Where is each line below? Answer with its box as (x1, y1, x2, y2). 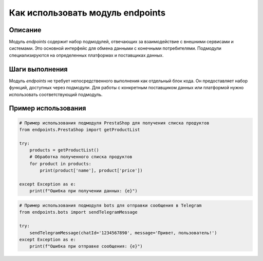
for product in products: (29, 161, 92, 167)
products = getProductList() (29, 148, 99, 153)
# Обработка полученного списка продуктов (29, 154, 132, 160)
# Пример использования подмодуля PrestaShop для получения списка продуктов (19, 120, 209, 126)
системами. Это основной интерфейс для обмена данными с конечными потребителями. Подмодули (9, 45, 222, 51)
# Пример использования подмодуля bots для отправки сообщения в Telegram (19, 203, 202, 208)
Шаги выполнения (9, 65, 68, 73)
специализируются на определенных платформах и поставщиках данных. (9, 52, 164, 58)
